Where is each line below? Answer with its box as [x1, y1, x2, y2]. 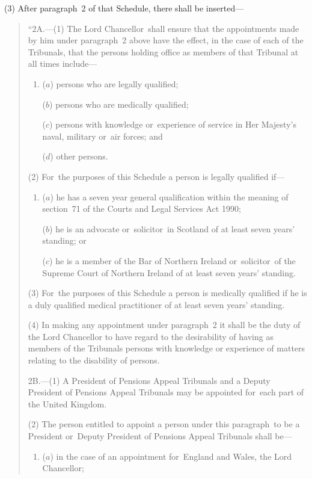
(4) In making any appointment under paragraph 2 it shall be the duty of [28, 318, 301, 331]
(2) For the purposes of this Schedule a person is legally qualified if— [28, 170, 285, 182]
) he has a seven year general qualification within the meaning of [50, 190, 289, 203]
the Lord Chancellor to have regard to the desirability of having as [28, 330, 274, 342]
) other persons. [50, 150, 108, 162]
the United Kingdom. [28, 397, 107, 410]
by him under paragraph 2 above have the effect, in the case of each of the [28, 34, 304, 46]
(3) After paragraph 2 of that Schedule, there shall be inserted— [4, 2, 244, 14]
